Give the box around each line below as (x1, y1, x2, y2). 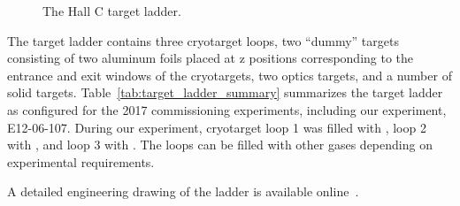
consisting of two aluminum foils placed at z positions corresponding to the (7, 49, 414, 67)
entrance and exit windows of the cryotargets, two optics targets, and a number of (7, 65, 452, 84)
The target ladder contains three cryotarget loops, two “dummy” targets (7, 31, 399, 50)
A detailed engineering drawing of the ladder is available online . (7, 182, 359, 201)
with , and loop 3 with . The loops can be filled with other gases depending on (7, 135, 433, 154)
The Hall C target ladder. (42, 2, 181, 19)
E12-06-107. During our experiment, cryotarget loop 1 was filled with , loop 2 (7, 118, 426, 136)
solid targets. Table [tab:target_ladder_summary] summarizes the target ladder (7, 83, 443, 102)
